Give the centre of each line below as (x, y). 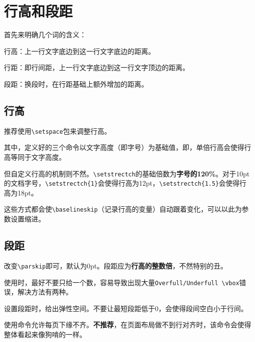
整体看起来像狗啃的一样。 (45, 334)
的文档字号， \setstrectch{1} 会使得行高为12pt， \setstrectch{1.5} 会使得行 (125, 183)
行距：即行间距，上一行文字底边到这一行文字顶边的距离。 (97, 67)
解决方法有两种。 (45, 292)
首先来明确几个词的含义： (45, 35)
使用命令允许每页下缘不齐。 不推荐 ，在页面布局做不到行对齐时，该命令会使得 (127, 325)
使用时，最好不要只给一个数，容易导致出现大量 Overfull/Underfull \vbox (122, 282)
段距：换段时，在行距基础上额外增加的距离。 (76, 84)
